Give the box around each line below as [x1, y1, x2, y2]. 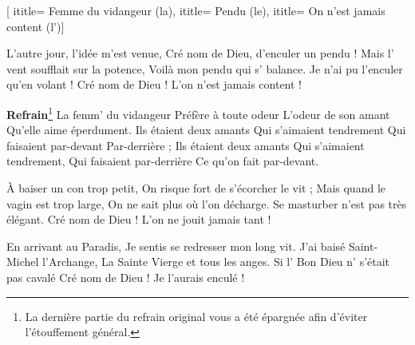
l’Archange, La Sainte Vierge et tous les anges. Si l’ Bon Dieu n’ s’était [42, 253, 390, 270]
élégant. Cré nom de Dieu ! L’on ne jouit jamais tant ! [6, 211, 271, 228]
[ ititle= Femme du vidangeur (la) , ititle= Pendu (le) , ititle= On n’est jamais [6, 2, 385, 18]
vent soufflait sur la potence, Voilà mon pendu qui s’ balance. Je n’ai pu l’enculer [6, 60, 403, 77]
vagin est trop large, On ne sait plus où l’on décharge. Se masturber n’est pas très [6, 195, 407, 212]
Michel [6, 253, 39, 270]
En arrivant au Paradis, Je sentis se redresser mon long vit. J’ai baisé [6, 237, 346, 254]
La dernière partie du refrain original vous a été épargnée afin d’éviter [25, 307, 368, 324]
